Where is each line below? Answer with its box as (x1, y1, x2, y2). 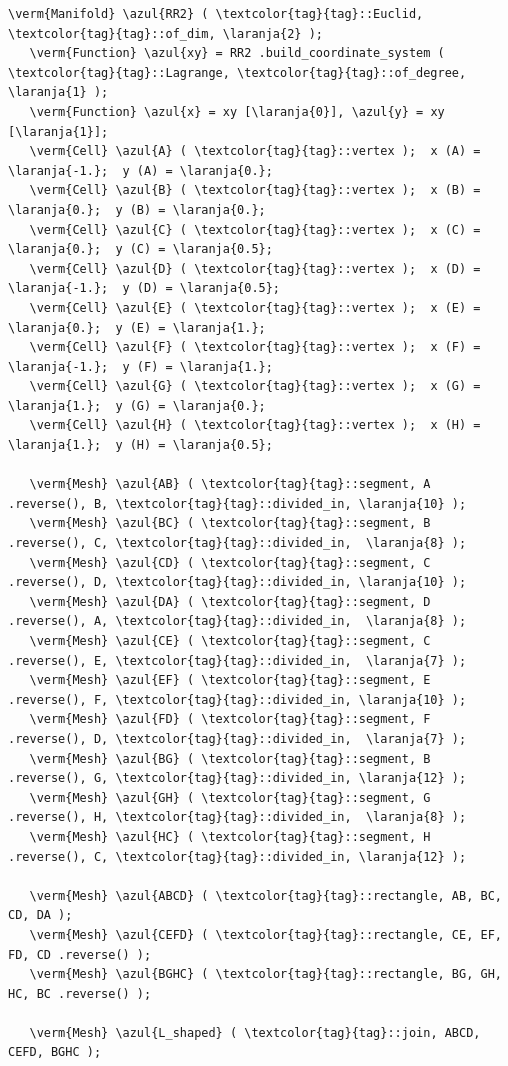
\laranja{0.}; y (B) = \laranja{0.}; (8, 202, 266, 217)
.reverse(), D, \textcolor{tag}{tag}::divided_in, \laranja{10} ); (8, 575, 467, 590)
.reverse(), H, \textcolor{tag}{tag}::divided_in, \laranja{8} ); (8, 810, 467, 825)
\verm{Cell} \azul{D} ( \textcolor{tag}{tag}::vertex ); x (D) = (29, 261, 481, 276)
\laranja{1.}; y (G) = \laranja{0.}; (8, 398, 266, 413)
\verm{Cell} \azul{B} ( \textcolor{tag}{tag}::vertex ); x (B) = (29, 183, 481, 198)
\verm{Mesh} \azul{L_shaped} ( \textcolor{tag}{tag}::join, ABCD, (29, 1025, 481, 1040)
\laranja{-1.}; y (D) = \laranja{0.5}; (8, 281, 281, 296)
